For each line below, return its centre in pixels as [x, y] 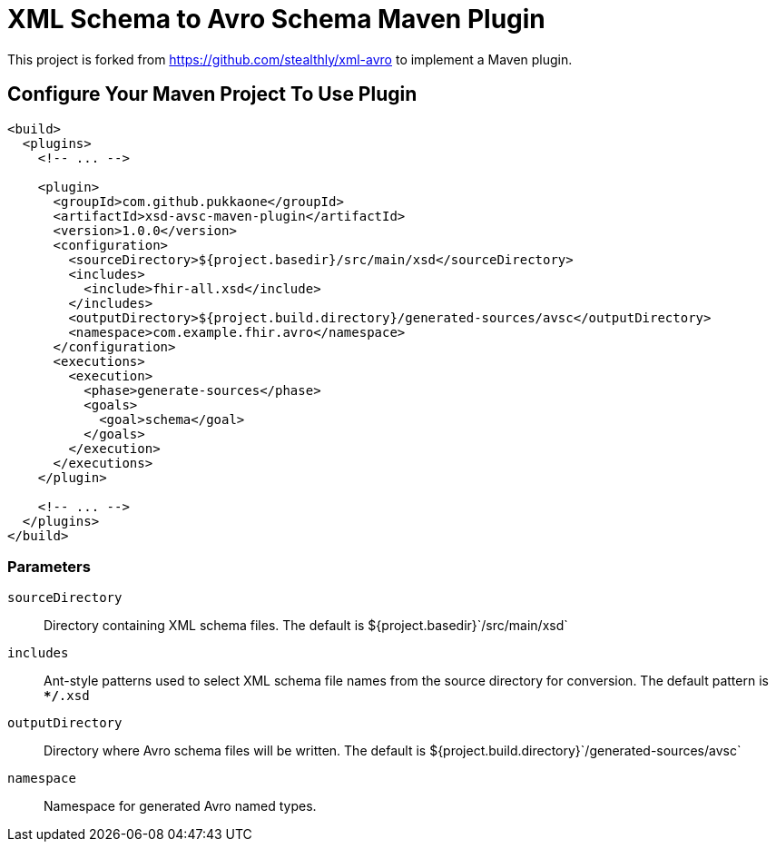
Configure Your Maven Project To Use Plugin [212, 94]
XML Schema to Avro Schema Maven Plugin [276, 19]
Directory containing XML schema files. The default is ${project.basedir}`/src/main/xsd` [306, 626]
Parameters [49, 566]
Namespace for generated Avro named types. [180, 806]
